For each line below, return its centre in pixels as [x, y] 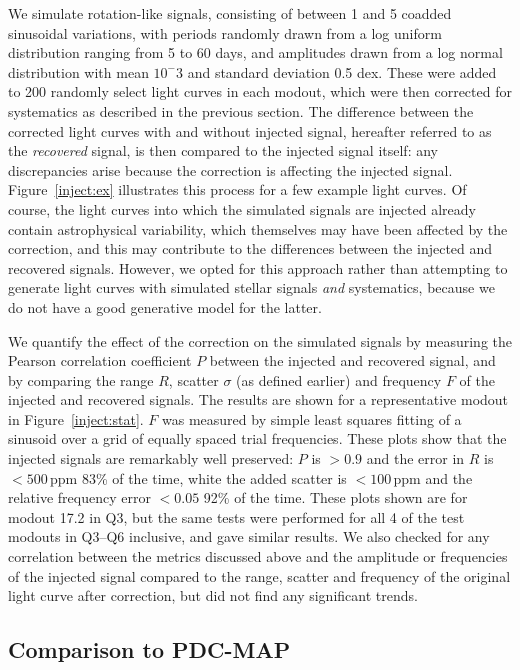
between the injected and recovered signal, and [352, 360]
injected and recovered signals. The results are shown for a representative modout [258, 399]
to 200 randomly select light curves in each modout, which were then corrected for [260, 91]
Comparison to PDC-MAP [149, 649]
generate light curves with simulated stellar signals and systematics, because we [251, 287]
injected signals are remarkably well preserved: [151, 458]
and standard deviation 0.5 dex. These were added [342, 71]
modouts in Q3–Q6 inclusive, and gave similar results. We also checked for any [249, 536]
